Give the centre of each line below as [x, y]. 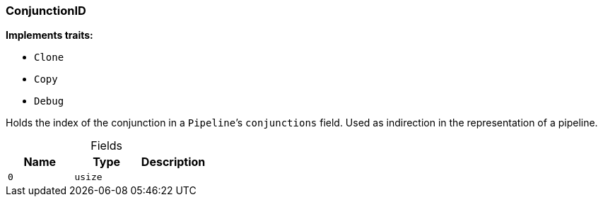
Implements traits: [49, 35]
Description [173, 162]
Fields [107, 146]
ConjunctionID [46, 11]
